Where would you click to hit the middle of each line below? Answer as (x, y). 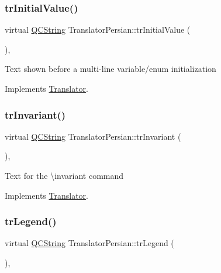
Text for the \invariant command (64, 175)
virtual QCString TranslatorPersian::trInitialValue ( (98, 30)
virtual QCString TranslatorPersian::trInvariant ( (93, 136)
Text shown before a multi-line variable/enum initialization (110, 69)
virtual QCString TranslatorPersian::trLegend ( (89, 243)
